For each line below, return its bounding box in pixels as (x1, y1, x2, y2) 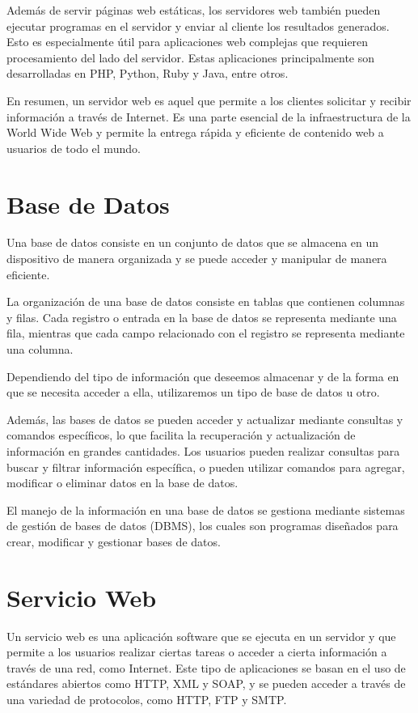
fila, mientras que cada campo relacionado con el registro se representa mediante (6, 325, 405, 342)
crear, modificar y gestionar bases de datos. (6, 533, 221, 550)
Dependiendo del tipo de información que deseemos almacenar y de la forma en (6, 367, 399, 384)
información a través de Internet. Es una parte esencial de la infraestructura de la (6, 108, 411, 125)
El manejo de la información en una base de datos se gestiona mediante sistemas (6, 501, 405, 518)
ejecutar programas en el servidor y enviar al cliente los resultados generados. (6, 17, 390, 34)
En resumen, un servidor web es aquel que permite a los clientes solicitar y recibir (6, 91, 412, 108)
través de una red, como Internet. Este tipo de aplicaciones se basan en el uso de (6, 659, 406, 676)
